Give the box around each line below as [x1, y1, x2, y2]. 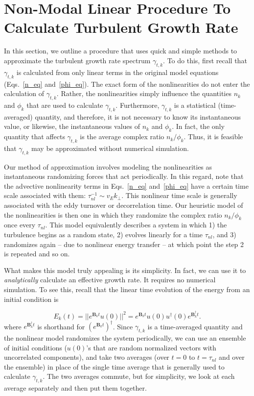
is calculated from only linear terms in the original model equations [16, 67, 219, 77]
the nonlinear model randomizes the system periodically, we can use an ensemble [4, 332, 246, 343]
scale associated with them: [4, 190, 86, 200]
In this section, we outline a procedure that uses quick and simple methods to [4, 46, 237, 56]
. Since [113, 321, 133, 331]
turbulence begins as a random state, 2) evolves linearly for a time [4, 229, 203, 240]
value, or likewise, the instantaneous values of [4, 121, 140, 131]
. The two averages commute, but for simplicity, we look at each [43, 371, 235, 381]
